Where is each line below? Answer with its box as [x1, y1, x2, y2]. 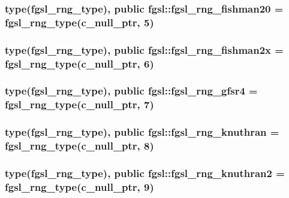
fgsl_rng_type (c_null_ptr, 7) [5, 97, 154, 112]
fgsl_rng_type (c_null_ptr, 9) [5, 179, 154, 194]
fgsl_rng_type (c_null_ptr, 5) [5, 14, 154, 29]
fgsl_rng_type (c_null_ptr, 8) [5, 138, 154, 153]
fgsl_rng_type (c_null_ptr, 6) [5, 56, 154, 71]
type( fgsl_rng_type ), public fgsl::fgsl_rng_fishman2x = [5, 42, 284, 57]
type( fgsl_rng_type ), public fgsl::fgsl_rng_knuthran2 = [5, 165, 285, 180]
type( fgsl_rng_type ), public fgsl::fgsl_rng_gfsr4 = [5, 83, 258, 98]
